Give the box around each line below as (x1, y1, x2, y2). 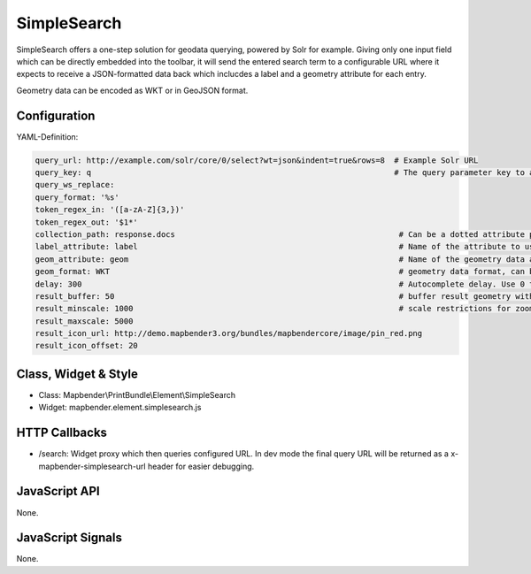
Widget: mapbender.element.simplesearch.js (38, 402, 202, 413)
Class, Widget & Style (16, 366, 139, 381)
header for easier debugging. (147, 461, 255, 471)
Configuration (16, 108, 96, 123)
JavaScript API (16, 484, 101, 499)
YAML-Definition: (16, 131, 79, 142)
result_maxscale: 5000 (35, 316, 134, 326)
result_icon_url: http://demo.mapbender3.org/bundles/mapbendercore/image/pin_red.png (35, 328, 423, 339)
